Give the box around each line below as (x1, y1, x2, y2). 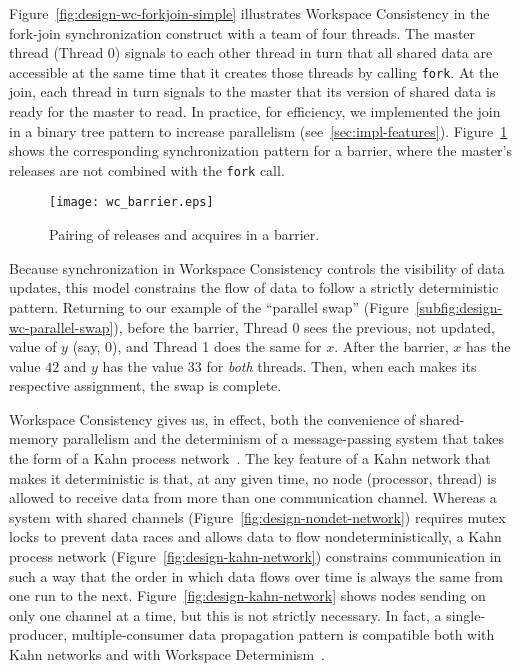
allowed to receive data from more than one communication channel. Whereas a (9, 487, 497, 508)
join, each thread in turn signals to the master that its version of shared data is (9, 81, 496, 102)
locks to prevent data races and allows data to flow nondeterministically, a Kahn (9, 526, 502, 547)
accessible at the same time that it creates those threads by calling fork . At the (9, 61, 499, 82)
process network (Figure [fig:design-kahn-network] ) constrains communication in (9, 546, 502, 567)
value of (9, 336, 57, 357)
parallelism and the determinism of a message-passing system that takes (63, 428, 505, 449)
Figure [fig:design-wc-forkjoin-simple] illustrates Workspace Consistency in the (9, 3, 490, 23)
